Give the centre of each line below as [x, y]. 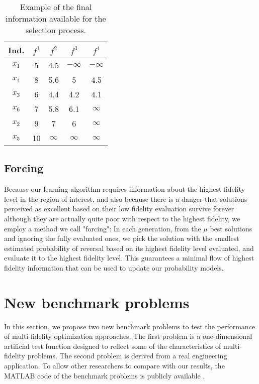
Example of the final [56, 7]
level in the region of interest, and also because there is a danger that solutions [126, 199]
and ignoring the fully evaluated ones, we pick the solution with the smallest [122, 238]
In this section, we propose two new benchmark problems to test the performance [130, 326]
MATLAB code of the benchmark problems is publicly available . [105, 375]
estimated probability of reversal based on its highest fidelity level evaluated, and [129, 248]
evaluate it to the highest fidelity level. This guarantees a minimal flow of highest [129, 258]
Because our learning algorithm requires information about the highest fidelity [125, 189]
